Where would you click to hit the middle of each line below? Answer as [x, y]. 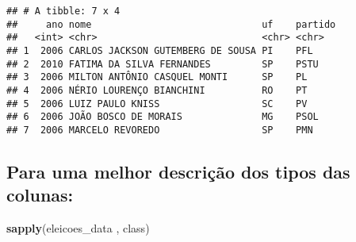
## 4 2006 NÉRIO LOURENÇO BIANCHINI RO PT [157, 90]
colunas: [40, 195]
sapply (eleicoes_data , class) [78, 228]
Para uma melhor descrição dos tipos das [178, 171]
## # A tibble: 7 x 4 [63, 11]
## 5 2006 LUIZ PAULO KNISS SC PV [157, 104]
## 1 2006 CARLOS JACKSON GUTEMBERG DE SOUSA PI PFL [160, 50]
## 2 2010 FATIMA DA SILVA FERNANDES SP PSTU [163, 64]
